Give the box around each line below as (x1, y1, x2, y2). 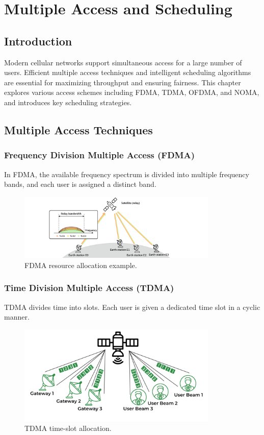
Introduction (4, 33, 72, 49)
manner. (4, 311, 30, 322)
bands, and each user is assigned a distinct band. (4, 179, 156, 189)
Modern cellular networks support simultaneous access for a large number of (4, 57, 242, 67)
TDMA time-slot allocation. (24, 423, 112, 433)
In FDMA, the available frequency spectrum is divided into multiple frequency (4, 168, 249, 179)
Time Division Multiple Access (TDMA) (4, 281, 174, 294)
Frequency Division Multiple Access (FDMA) (4, 149, 195, 161)
